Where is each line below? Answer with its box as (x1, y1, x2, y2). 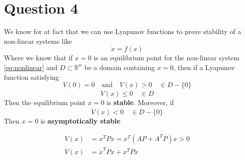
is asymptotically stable (40, 116, 121, 126)
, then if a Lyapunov (173, 62, 235, 72)
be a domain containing (84, 62, 155, 72)
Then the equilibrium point (4, 97, 86, 107)
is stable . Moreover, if (106, 97, 174, 107)
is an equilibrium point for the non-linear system (93, 53, 240, 63)
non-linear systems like (4, 36, 72, 46)
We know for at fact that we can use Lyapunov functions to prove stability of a (4, 26, 242, 36)
